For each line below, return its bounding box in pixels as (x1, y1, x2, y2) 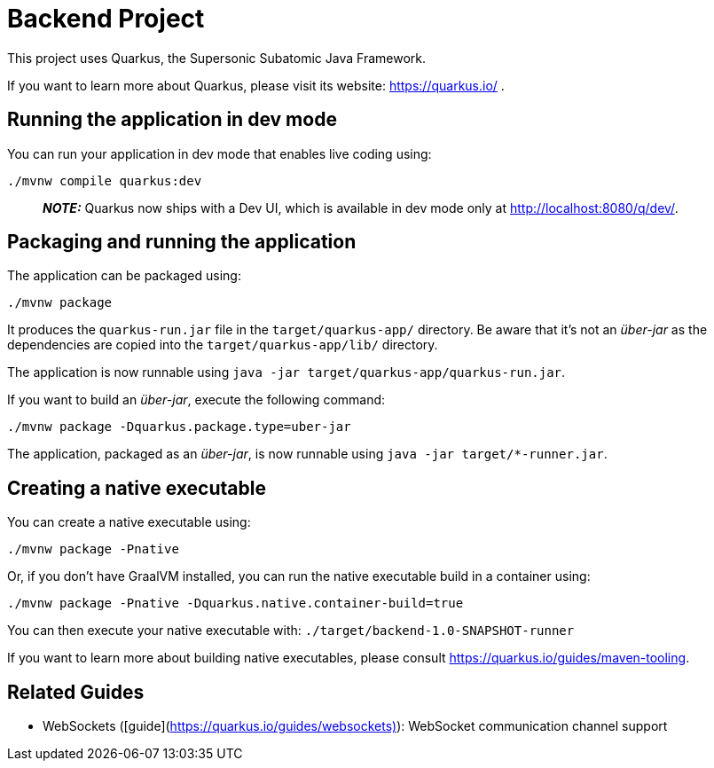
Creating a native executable (7, 476, 266, 499)
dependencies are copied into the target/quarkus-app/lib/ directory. (7, 337, 438, 353)
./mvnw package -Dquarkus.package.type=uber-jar (7, 419, 351, 435)
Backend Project (7, 4, 205, 34)
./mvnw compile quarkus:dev (7, 173, 202, 188)
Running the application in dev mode (7, 108, 337, 131)
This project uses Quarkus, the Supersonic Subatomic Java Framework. (7, 50, 426, 66)
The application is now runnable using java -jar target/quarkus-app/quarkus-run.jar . (7, 364, 566, 380)
